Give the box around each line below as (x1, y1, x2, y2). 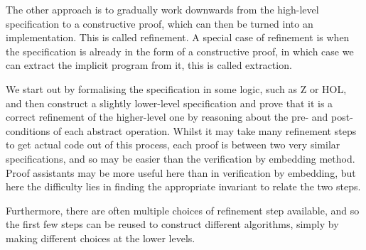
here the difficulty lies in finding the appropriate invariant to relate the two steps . (6, 179, 361, 194)
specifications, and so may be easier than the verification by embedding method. (6, 151, 355, 165)
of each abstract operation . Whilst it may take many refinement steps (53, 123, 357, 138)
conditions (6, 123, 50, 138)
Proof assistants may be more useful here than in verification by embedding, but (6, 165, 356, 180)
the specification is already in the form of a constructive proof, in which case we (6, 43, 354, 58)
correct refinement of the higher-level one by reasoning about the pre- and (6, 109, 328, 124)
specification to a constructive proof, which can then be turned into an (6, 16, 313, 31)
